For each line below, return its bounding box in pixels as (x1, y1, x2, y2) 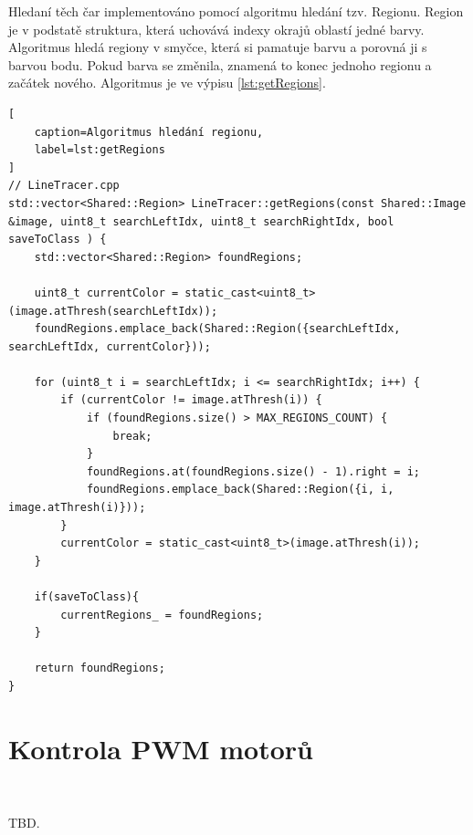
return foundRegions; (34, 662, 165, 675)
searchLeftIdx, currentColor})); (8, 339, 211, 353)
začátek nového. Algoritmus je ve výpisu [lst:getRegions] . (8, 73, 326, 92)
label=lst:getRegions (34, 143, 165, 157)
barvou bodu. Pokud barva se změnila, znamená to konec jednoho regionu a (8, 55, 432, 74)
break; (112, 429, 152, 443)
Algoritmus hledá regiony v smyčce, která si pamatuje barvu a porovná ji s (8, 37, 427, 57)
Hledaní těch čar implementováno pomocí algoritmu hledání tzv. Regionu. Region (8, 2, 464, 20)
